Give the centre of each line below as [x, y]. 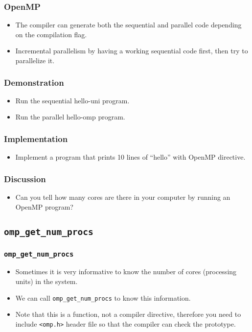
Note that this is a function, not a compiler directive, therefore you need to [128, 314]
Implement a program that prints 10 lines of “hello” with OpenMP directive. [130, 157]
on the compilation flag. [51, 34]
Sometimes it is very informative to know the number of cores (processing [126, 272]
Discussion [25, 178]
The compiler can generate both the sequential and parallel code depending [128, 25]
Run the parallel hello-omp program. [70, 117]
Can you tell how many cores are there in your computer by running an [123, 197]
